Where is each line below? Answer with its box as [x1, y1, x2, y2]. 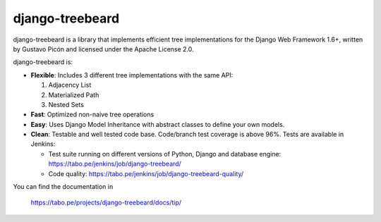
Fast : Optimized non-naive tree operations [30, 110, 155, 119]
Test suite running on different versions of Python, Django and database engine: [48, 149, 282, 158]
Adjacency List [48, 81, 92, 90]
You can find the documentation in [13, 183, 114, 191]
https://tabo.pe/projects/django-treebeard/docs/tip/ [30, 198, 182, 207]
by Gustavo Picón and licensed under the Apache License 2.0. [13, 44, 194, 53]
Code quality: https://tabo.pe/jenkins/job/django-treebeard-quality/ [48, 169, 244, 178]
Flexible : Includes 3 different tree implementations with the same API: [30, 70, 234, 79]
